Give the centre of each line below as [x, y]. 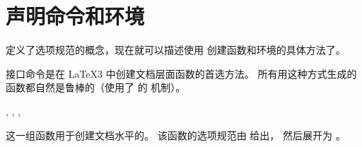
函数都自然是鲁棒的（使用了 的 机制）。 [96, 87]
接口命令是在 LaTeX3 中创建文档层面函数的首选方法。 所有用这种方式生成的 [181, 73]
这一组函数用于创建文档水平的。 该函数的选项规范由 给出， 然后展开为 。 [176, 135]
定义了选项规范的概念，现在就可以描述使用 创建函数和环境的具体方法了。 [176, 50]
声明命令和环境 [75, 16]
